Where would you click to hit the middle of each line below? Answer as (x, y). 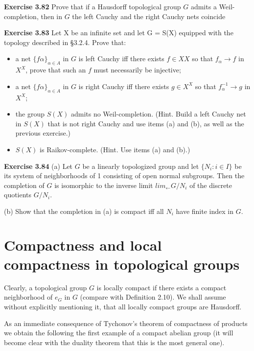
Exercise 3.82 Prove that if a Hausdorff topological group (92, 6)
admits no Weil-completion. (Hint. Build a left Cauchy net (158, 114)
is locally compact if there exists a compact (162, 287)
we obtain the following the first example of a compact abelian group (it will (119, 333)
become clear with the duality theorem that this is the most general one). (114, 342)
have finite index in (205, 211)
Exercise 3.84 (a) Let (38, 166)
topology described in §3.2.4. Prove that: (65, 42)
